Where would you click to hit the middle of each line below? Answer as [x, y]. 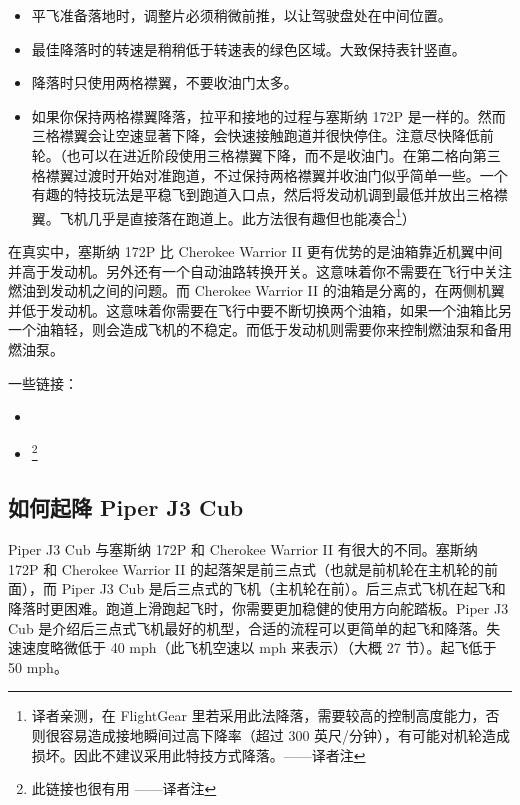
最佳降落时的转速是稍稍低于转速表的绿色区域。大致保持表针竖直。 [248, 48]
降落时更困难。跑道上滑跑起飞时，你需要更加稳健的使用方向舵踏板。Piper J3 [258, 607]
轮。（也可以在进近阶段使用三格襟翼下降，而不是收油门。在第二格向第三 [266, 154]
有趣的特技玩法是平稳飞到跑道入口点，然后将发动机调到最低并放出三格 [262, 194]
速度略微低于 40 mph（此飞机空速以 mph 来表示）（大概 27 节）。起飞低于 [259, 647]
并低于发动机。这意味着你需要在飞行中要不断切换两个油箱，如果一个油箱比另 [260, 309]
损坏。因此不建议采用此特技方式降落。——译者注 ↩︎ [198, 754]
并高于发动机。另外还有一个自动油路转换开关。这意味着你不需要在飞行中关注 [260, 270]
